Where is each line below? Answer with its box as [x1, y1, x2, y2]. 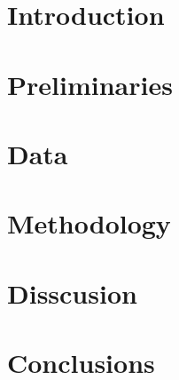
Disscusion [7, 274, 137, 311]
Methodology [7, 205, 171, 241]
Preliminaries [7, 66, 173, 102]
